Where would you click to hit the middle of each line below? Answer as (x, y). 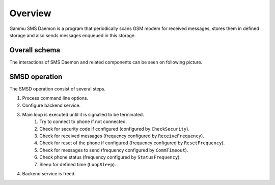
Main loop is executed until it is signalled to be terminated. (83, 114)
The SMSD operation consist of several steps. (58, 88)
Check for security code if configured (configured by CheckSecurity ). (114, 129)
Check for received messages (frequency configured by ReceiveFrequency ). (122, 136)
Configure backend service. (51, 105)
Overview (30, 13)
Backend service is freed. (49, 174)
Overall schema (35, 50)
